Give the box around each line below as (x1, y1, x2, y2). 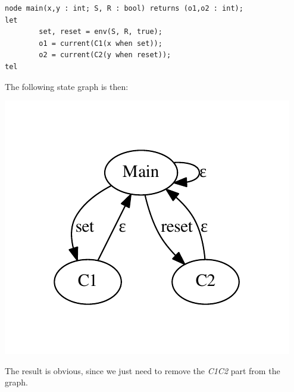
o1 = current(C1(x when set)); (39, 39, 162, 48)
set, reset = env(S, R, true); (39, 27, 162, 36)
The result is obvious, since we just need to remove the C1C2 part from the (5, 364, 280, 377)
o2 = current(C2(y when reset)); (39, 51, 171, 60)
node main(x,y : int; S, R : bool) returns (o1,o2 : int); (5, 4, 243, 13)
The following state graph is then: (5, 80, 129, 92)
